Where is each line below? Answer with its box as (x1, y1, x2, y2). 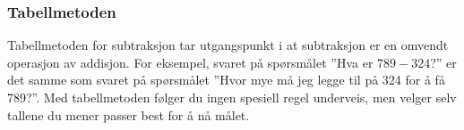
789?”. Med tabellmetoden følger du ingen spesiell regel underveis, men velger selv (7, 88, 457, 106)
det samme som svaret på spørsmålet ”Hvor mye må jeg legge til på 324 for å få (7, 70, 445, 89)
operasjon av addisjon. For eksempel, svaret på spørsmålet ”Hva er (7, 53, 374, 71)
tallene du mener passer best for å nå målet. (7, 105, 250, 124)
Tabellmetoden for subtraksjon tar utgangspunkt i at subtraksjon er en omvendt (7, 36, 449, 54)
